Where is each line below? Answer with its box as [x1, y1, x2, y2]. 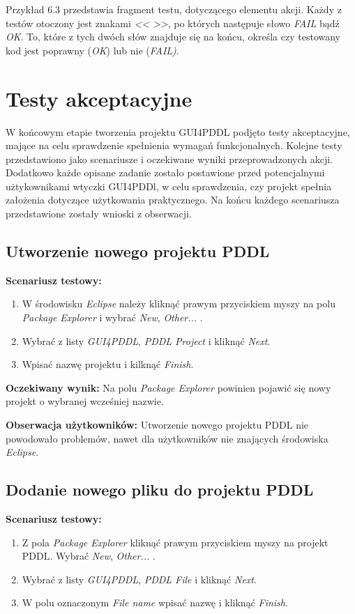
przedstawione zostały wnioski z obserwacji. [6, 206, 192, 221]
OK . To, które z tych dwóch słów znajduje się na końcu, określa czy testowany [6, 29, 340, 44]
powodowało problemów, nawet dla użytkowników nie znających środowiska [6, 431, 328, 445]
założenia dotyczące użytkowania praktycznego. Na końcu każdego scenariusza [6, 192, 340, 207]
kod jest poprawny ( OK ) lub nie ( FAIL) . [6, 43, 179, 57]
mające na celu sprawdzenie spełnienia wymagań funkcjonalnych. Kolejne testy [6, 138, 342, 153]
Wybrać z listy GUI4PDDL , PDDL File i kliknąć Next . [22, 571, 257, 586]
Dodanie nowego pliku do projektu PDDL [6, 479, 314, 500]
